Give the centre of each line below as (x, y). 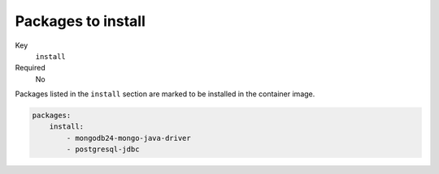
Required (30, 68)
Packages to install (80, 21)
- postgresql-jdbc (103, 149)
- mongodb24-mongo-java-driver (128, 138)
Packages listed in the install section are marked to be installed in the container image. (165, 94)
